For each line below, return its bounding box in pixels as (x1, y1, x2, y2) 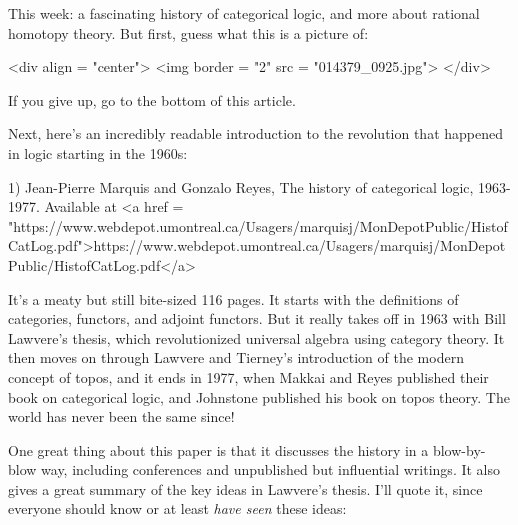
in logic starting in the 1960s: (8, 142, 188, 163)
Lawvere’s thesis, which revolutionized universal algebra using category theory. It (8, 327, 505, 348)
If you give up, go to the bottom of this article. (8, 89, 296, 110)
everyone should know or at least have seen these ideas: (8, 498, 347, 519)
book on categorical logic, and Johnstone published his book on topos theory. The (8, 386, 510, 407)
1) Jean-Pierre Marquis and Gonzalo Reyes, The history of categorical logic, (8, 176, 474, 197)
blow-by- (432, 439, 486, 460)
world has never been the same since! (8, 406, 235, 427)
